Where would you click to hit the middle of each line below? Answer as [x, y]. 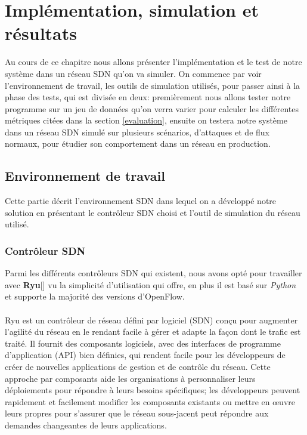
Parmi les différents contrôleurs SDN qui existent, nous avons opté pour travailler [153, 273]
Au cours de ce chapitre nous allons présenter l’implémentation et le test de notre [153, 62]
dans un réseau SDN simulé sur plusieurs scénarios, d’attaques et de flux [137, 132]
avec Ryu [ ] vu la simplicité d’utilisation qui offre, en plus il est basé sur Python [151, 284]
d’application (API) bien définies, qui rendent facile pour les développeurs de [145, 355]
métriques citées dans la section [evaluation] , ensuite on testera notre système [146, 120]
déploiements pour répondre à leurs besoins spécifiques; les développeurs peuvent [153, 390]
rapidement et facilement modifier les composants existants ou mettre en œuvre [150, 401]
